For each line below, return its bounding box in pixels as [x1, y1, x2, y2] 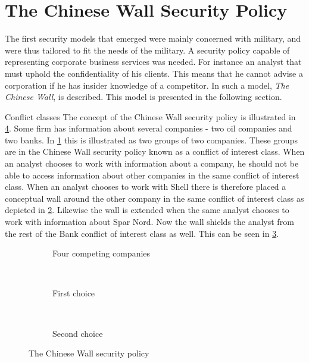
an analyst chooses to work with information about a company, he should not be [5, 157, 299, 170]
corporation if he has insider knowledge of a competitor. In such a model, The [5, 79, 289, 91]
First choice [52, 287, 95, 299]
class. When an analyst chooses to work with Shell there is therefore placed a [5, 180, 286, 193]
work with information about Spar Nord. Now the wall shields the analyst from [5, 215, 294, 228]
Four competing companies [52, 247, 151, 259]
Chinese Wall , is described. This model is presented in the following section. [5, 90, 282, 103]
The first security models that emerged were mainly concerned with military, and [5, 32, 301, 45]
